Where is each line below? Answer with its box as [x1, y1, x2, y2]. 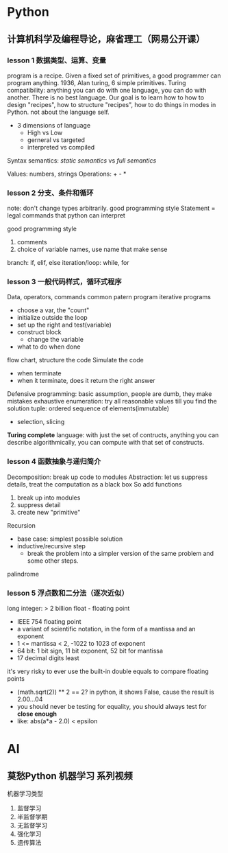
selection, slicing [16, 418, 65, 426]
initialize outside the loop [16, 314, 88, 322]
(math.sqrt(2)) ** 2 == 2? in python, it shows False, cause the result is [16, 688, 214, 697]
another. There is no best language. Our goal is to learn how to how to [7, 93, 204, 102]
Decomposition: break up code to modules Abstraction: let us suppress [7, 473, 208, 481]
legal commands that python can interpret [7, 211, 125, 220]
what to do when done [16, 342, 81, 351]
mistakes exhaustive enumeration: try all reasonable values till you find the [7, 397, 217, 406]
